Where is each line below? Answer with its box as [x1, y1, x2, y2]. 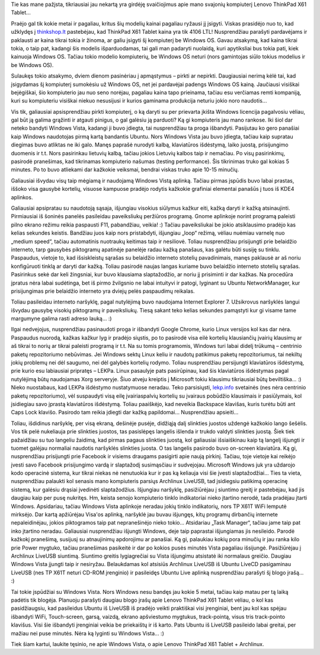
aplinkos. [11, 193, 33, 201]
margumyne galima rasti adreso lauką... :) [11, 315, 112, 322]
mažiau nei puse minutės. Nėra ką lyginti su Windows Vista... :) [11, 630, 164, 637]
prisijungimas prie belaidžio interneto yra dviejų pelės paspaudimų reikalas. [11, 287, 195, 295]
